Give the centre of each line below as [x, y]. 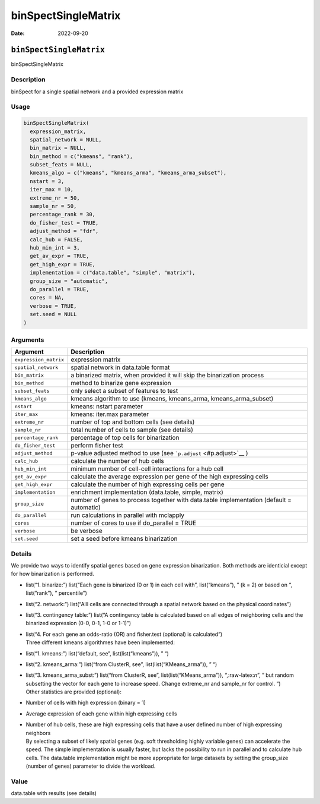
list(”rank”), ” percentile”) [56, 593]
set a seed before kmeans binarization [124, 539]
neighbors [38, 733]
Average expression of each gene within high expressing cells [101, 714]
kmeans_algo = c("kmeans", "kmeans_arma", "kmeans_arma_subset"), [128, 173]
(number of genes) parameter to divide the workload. [91, 766]
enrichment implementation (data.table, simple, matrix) [147, 492]
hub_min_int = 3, [55, 247]
